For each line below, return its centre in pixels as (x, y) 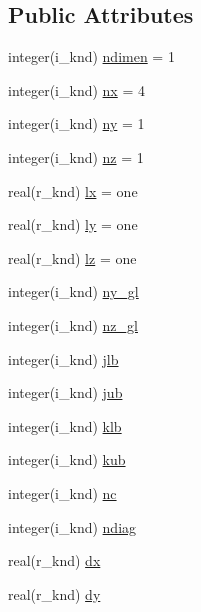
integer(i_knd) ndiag (72, 526)
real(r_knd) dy (54, 593)
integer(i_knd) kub (67, 459)
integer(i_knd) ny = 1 (76, 123)
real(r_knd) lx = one (73, 190)
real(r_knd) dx (54, 560)
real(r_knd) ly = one (73, 224)
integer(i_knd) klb (65, 425)
